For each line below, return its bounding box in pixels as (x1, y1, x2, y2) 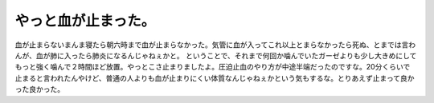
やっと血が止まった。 (14, 12, 156, 30)
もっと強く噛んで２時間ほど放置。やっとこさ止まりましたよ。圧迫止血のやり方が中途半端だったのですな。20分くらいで (14, 62, 411, 72)
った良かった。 (14, 85, 64, 94)
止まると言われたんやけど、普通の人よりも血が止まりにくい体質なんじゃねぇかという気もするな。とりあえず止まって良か (14, 73, 415, 83)
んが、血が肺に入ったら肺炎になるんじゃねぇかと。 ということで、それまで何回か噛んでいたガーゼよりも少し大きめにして (14, 50, 417, 60)
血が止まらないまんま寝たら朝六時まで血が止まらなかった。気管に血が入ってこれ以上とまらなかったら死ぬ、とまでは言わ (14, 40, 416, 50)
